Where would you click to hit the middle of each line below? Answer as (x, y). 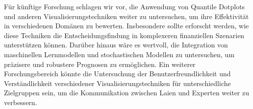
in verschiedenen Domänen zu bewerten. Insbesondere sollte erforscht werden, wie (126, 26)
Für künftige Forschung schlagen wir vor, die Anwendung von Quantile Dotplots (125, 6)
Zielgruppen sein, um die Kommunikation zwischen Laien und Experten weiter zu (127, 93)
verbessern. (21, 102)
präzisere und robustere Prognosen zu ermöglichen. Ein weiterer (100, 64)
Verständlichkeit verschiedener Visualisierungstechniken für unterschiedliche (117, 83)
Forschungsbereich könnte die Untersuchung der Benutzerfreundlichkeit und (117, 74)
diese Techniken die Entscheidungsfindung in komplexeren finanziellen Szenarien (124, 35)
